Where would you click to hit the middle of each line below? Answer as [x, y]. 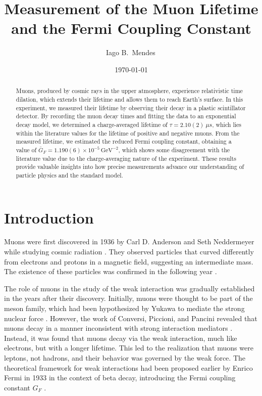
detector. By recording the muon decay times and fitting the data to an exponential [126, 116]
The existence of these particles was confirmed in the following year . [111, 271]
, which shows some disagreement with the [174, 149]
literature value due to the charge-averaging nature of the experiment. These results [126, 158]
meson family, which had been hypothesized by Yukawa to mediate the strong [124, 308]
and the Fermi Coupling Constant [131, 28]
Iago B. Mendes [130, 52]
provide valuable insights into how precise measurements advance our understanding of [130, 167]
